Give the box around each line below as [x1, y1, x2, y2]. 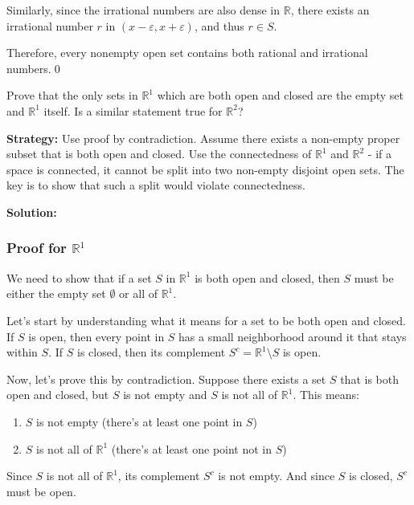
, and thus [194, 17, 244, 34]
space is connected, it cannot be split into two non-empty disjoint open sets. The [6, 161, 404, 177]
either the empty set [6, 285, 106, 302]
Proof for [6, 238, 67, 258]
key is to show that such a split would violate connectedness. [6, 177, 305, 193]
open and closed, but [6, 386, 109, 403]
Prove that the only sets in [6, 87, 138, 104]
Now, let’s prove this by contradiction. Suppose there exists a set [6, 370, 326, 387]
